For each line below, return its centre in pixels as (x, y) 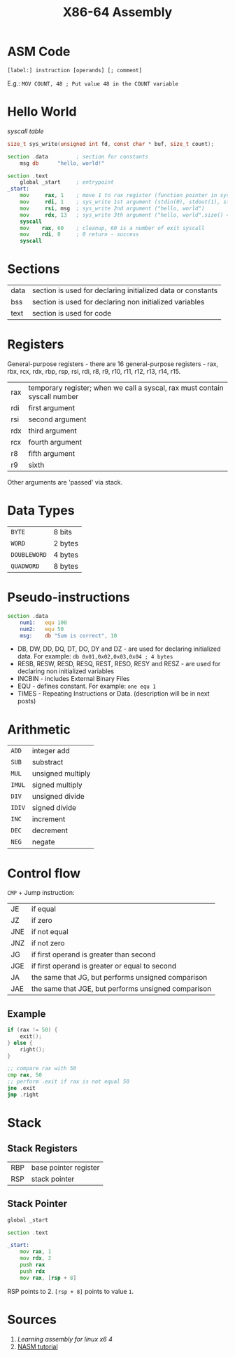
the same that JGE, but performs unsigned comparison (121, 989)
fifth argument (52, 453)
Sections (34, 269)
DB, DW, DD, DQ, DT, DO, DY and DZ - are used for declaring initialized (119, 649)
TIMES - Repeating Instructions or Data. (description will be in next (113, 694)
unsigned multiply (61, 774)
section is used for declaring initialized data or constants (125, 290)
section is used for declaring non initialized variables (119, 302)
